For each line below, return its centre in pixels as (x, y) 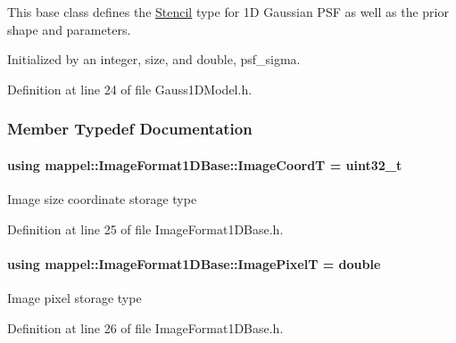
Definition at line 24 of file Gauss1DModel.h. (130, 89)
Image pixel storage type (75, 298)
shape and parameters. (69, 29)
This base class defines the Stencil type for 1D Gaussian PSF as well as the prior (228, 12)
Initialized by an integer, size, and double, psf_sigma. (154, 59)
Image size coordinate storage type (102, 199)
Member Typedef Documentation (130, 129)
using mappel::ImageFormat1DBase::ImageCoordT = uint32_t (205, 164)
